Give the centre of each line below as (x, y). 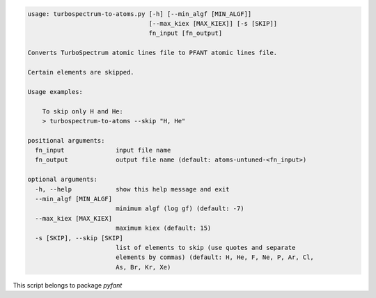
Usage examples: (55, 92)
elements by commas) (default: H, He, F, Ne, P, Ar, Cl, (215, 257)
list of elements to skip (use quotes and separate (205, 248)
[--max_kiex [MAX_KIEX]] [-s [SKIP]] (213, 23)
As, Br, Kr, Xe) (143, 267)
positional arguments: (66, 140)
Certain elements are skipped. (81, 72)
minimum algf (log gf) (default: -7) (180, 209)
